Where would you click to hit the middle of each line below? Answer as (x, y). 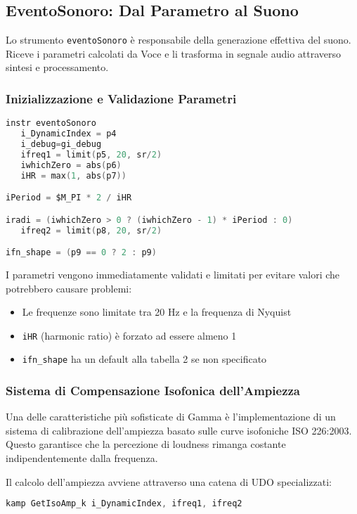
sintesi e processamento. (57, 67)
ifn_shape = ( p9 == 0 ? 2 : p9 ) (81, 253)
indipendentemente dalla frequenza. (82, 458)
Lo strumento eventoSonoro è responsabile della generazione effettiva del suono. (178, 40)
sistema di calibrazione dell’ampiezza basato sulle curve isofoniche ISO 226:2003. (179, 430)
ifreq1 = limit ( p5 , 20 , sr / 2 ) (91, 154)
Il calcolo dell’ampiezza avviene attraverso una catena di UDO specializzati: (169, 481)
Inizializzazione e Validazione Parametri (121, 98)
